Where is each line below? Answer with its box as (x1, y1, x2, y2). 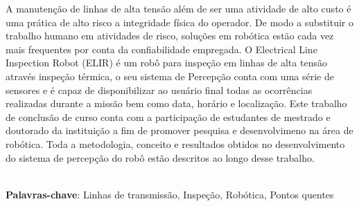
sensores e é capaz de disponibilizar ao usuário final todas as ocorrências (6, 82, 313, 97)
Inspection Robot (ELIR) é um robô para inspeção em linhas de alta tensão (6, 55, 327, 70)
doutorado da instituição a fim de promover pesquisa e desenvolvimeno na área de (6, 123, 353, 138)
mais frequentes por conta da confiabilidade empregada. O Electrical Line (6, 41, 317, 56)
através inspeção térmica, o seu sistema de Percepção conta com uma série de (6, 68, 334, 83)
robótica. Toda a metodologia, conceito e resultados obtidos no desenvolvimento (6, 136, 345, 151)
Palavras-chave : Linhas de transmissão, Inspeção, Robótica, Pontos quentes (6, 187, 334, 201)
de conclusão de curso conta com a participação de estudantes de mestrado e (6, 109, 331, 124)
